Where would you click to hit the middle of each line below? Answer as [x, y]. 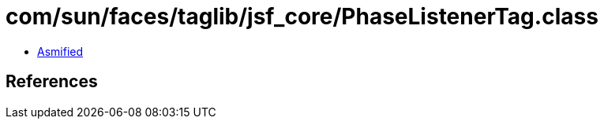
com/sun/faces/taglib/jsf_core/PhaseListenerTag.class [302, 17]
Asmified [60, 51]
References [52, 82]
